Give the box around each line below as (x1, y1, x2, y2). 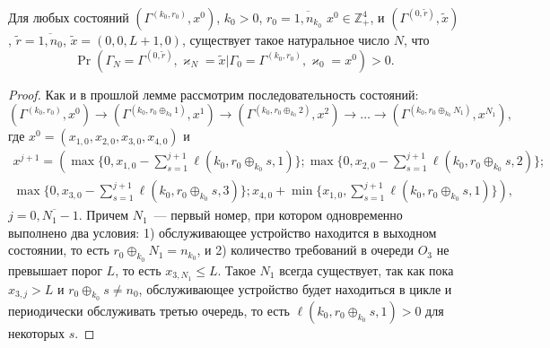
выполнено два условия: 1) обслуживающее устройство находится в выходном (8, 222, 437, 241)
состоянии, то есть (8, 240, 109, 259)
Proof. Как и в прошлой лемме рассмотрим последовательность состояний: (8, 84, 419, 103)
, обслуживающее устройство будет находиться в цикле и (138, 279, 452, 298)
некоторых (8, 323, 65, 342)
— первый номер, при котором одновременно (153, 205, 403, 224)
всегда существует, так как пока (279, 260, 454, 279)
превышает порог (8, 260, 102, 279)
